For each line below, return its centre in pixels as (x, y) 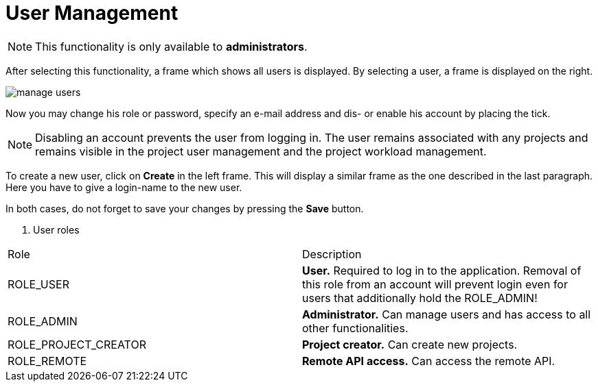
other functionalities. (355, 328)
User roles (56, 229)
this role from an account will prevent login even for (435, 284)
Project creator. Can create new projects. (410, 344)
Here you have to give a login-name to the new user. (124, 187)
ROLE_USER (38, 284)
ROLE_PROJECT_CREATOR (77, 344)
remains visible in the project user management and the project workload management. (261, 151)
